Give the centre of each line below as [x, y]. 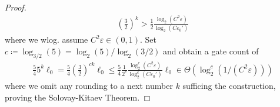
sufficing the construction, [229, 86]
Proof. [16, 7]
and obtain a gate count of [211, 51]
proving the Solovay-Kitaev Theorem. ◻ [78, 97]
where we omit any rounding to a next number [89, 86]
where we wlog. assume [46, 39]
